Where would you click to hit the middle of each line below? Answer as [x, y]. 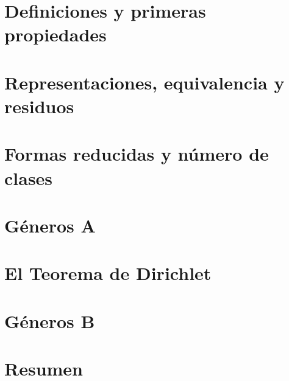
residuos [39, 106]
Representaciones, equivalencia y [144, 82]
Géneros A [50, 225]
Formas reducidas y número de [137, 154]
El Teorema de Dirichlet [108, 273]
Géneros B [50, 320]
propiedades [55, 34]
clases [29, 177]
